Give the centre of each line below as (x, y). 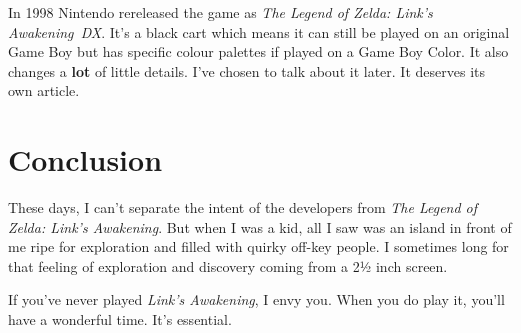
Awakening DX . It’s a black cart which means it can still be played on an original (259, 31)
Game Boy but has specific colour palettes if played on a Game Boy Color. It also (258, 51)
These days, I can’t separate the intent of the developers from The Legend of (243, 207)
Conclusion (85, 159)
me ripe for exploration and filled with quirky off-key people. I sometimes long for (258, 246)
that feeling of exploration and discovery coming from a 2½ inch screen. (228, 265)
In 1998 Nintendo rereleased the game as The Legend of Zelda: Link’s (220, 12)
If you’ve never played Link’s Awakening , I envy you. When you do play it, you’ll (256, 299)
